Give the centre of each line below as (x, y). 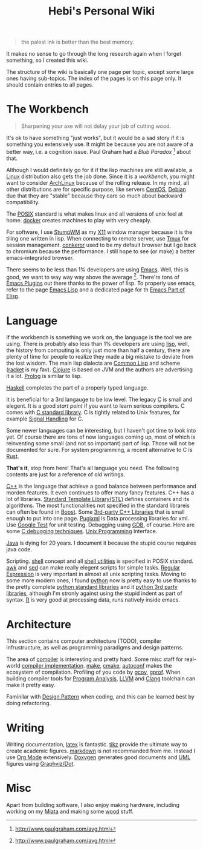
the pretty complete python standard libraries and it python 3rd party (92, 587)
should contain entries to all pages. (50, 85)
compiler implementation (53, 666)
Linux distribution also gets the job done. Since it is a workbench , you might (101, 176)
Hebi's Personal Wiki (101, 11)
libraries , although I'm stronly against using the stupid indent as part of (94, 593)
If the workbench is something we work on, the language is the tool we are (99, 337)
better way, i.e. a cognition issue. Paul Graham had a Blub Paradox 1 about (99, 151)
